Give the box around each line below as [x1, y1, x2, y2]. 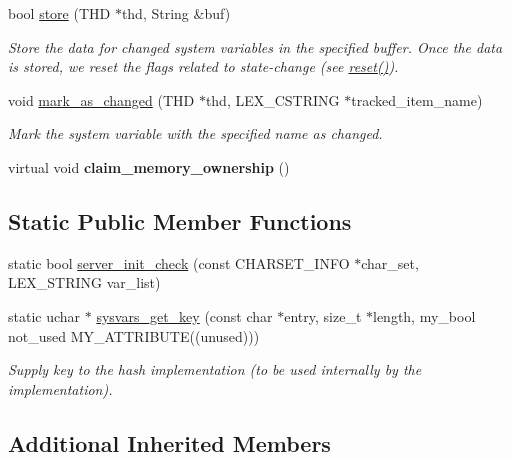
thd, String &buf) [121, 3, 231, 23]
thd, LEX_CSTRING [205, 89, 340, 110]
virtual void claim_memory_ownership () [8, 156, 290, 177]
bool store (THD [8, 3, 111, 23]
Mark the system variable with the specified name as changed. [8, 123, 383, 144]
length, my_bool [373, 305, 476, 326]
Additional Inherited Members [8, 427, 331, 458]
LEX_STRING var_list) [8, 272, 161, 293]
